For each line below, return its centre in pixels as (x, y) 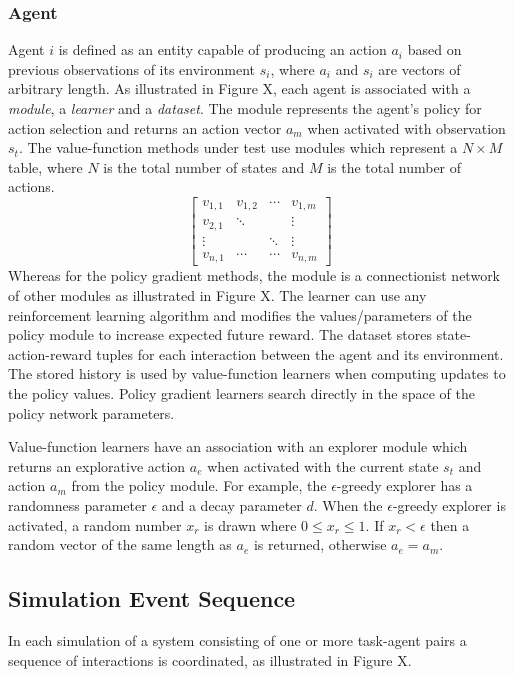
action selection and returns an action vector (145, 127)
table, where (45, 166)
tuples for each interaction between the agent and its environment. (300, 353)
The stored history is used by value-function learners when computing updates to (257, 373)
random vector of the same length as (120, 544)
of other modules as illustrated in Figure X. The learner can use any (217, 295)
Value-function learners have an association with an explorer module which (238, 446)
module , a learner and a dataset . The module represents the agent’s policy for (245, 108)
